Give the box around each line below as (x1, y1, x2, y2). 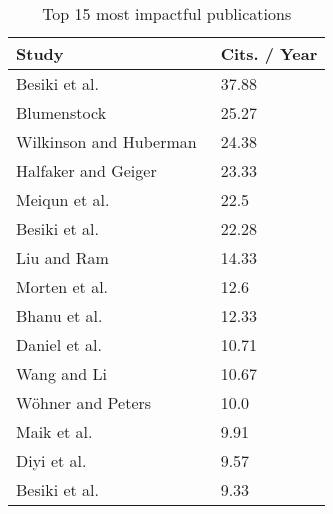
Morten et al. (16, 275, 109, 298)
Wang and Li (16, 362, 107, 385)
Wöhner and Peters (16, 391, 152, 414)
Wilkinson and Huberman (16, 130, 197, 153)
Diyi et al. (16, 449, 87, 472)
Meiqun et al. (16, 188, 110, 211)
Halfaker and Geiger (16, 159, 157, 182)
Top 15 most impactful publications (42, 2, 292, 25)
